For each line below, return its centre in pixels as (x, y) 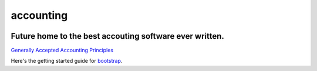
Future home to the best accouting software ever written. (117, 36)
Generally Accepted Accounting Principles (62, 50)
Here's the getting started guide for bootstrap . (67, 61)
